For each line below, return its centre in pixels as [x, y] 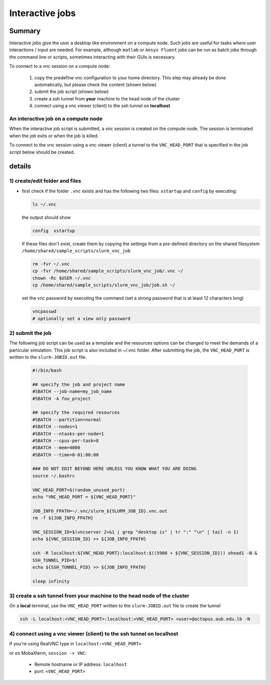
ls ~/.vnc [44, 204]
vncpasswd [44, 312]
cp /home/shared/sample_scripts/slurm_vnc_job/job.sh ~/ [104, 285]
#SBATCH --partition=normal [67, 420]
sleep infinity [51, 581]
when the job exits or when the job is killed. [54, 136]
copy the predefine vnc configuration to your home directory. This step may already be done [130, 77]
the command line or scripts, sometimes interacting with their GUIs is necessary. [92, 57]
